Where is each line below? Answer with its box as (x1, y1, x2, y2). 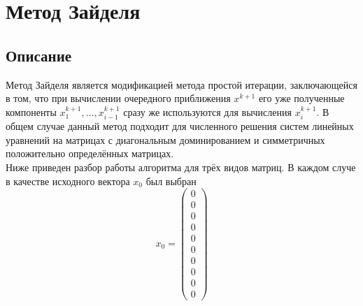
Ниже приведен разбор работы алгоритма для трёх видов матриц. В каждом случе (6, 159, 356, 174)
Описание (6, 44, 72, 66)
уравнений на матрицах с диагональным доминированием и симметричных (6, 132, 325, 147)
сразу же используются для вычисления (123, 104, 292, 119)
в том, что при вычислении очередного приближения (6, 91, 231, 105)
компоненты (6, 104, 57, 119)
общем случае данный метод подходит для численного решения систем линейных (6, 119, 354, 133)
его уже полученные (258, 91, 345, 105)
